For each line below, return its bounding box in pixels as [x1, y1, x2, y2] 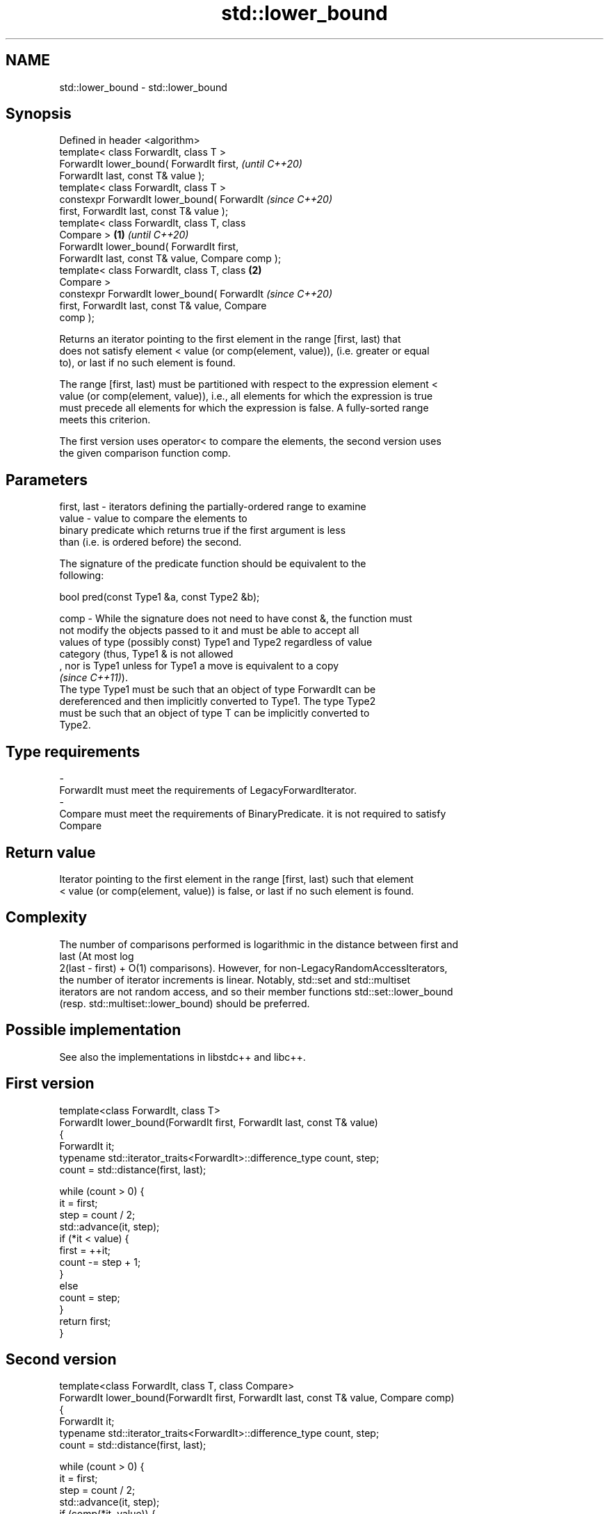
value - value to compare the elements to [59, 512, 247, 525]
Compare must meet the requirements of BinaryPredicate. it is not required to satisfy [59, 808, 446, 820]
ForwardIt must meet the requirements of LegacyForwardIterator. [59, 784, 357, 797]
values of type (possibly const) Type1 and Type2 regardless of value [59, 636, 373, 649]
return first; [59, 1314, 111, 1327]
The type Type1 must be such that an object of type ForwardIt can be [59, 683, 376, 696]
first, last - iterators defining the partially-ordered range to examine [59, 500, 366, 513]
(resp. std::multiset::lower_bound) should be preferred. [59, 997, 310, 1009]
